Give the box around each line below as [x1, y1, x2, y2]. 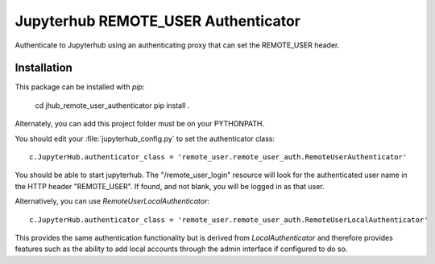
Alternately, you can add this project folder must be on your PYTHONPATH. [14, 119, 265, 129]
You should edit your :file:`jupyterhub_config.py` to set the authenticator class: [14, 134, 275, 143]
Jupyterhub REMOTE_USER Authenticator [14, 12, 301, 30]
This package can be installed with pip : [14, 82, 145, 92]
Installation [14, 61, 72, 75]
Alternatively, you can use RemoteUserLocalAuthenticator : [14, 196, 209, 206]
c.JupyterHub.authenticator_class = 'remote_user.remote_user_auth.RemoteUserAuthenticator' [29, 153, 408, 162]
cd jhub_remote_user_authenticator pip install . [35, 101, 190, 110]
